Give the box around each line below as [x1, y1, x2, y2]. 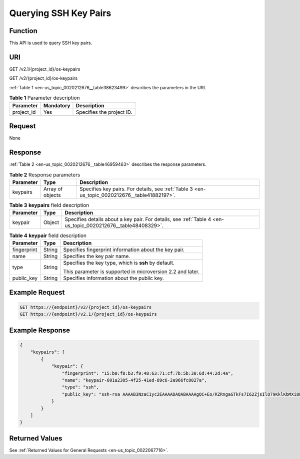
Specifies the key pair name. [63, 253, 130, 260]
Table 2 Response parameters [9, 171, 80, 178]
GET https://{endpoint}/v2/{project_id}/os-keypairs [19, 305, 152, 310]
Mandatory [43, 102, 70, 109]
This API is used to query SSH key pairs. [9, 40, 92, 46]
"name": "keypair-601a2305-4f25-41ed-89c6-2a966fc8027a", [61, 377, 207, 383]
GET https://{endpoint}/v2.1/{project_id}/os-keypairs [19, 311, 157, 317]
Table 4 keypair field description [9, 232, 87, 239]
